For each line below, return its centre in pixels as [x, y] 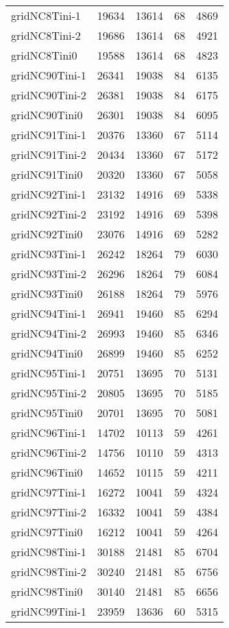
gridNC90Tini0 [47, 115]
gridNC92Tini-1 [49, 194]
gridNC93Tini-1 [49, 254]
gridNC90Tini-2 [49, 95]
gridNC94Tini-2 [49, 333]
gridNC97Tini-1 [49, 492]
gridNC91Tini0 [47, 174]
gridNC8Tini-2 [46, 35]
